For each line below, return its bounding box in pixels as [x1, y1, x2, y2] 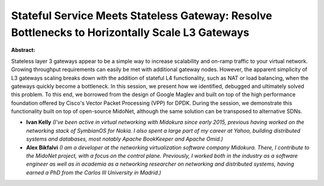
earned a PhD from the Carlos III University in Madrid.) [26, 169, 161, 176]
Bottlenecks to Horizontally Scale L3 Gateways [11, 26, 250, 39]
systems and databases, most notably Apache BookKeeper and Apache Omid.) [26, 135, 223, 143]
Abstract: [11, 47, 35, 54]
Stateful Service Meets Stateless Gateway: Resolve [11, 9, 272, 22]
